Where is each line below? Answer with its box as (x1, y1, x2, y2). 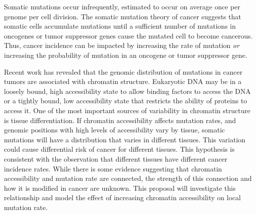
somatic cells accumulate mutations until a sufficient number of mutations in (4, 21, 236, 31)
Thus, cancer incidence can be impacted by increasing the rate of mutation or (4, 40, 240, 50)
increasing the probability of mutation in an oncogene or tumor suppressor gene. (4, 49, 248, 60)
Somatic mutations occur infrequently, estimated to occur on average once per (4, 1, 240, 11)
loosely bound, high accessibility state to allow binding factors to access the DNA (4, 86, 251, 96)
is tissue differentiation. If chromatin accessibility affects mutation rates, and (4, 115, 236, 125)
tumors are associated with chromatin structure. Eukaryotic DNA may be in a (4, 76, 242, 86)
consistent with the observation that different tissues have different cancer (4, 153, 228, 164)
